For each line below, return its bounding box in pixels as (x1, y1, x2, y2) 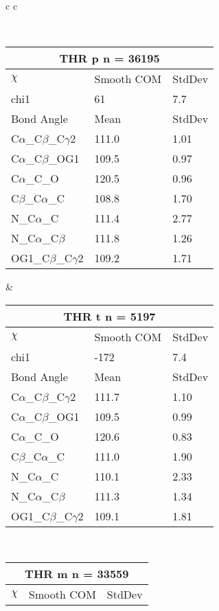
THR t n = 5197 (63, 308, 156, 324)
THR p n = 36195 (59, 50, 160, 67)
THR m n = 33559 (25, 566, 129, 582)
